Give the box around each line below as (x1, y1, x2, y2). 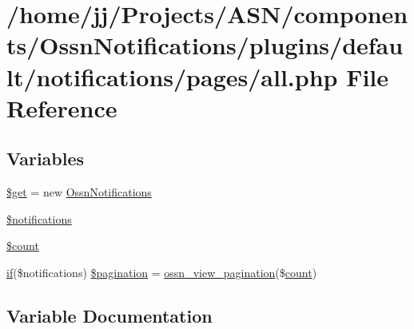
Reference (6, 91, 117, 124)
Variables (6, 146, 85, 171)
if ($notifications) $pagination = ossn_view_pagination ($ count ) (6, 264, 317, 280)
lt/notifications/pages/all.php (6, 60, 338, 93)
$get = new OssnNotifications (6, 184, 152, 200)
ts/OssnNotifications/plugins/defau (6, 29, 404, 61)
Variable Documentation (6, 303, 213, 327)
